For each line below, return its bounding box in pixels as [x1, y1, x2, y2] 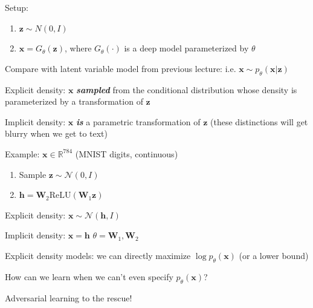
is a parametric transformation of [76, 115, 201, 128]
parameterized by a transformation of [5, 95, 143, 108]
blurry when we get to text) [5, 127, 108, 140]
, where [64, 42, 92, 54]
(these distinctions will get [210, 115, 308, 128]
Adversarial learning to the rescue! [5, 291, 132, 304]
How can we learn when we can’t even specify [5, 270, 173, 283]
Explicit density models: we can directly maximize [5, 249, 191, 261]
